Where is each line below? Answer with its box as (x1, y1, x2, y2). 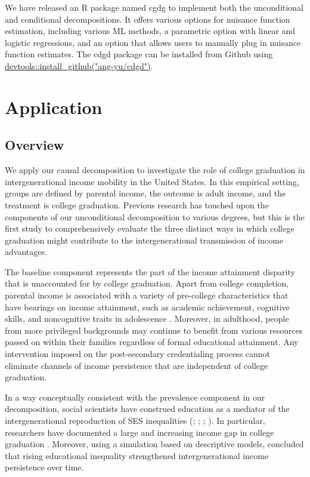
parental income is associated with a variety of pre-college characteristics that (5, 289, 289, 301)
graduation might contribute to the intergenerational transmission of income (5, 233, 284, 246)
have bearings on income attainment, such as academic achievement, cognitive (5, 300, 290, 313)
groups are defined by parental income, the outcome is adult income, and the (5, 187, 286, 199)
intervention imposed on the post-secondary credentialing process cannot (5, 347, 271, 360)
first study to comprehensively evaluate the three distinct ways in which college (5, 222, 294, 235)
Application (5, 94, 103, 119)
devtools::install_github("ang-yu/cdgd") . (5, 59, 153, 72)
